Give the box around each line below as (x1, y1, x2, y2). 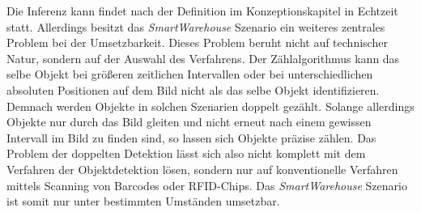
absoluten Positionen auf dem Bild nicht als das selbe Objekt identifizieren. (6, 81, 380, 98)
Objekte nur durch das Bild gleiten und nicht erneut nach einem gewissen (6, 113, 372, 130)
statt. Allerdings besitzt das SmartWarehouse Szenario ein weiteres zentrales (6, 18, 385, 35)
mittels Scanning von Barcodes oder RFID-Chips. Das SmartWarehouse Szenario (6, 176, 407, 193)
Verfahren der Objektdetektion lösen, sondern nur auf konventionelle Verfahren (6, 160, 398, 177)
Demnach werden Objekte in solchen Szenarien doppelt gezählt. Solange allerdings (6, 97, 415, 114)
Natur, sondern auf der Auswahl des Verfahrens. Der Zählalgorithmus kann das (6, 49, 400, 66)
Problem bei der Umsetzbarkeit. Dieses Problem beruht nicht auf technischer (6, 34, 388, 51)
